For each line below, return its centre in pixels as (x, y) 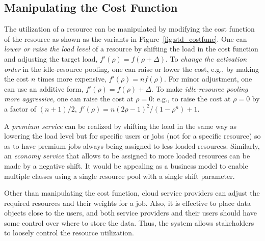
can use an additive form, (44, 88)
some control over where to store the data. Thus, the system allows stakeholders (129, 222)
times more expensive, (72, 79)
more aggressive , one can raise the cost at (69, 99)
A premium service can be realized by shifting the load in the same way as (120, 126)
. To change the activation (206, 58)
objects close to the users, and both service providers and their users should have (130, 213)
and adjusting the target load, (51, 58)
